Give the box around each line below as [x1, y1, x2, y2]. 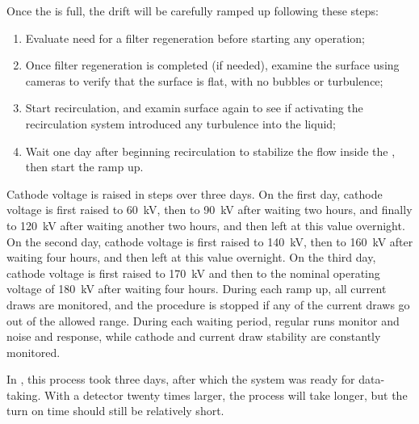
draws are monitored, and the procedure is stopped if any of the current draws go [6, 296, 410, 313]
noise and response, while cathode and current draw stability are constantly [6, 328, 381, 345]
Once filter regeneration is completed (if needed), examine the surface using [25, 57, 400, 73]
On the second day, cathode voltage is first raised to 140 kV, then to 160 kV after [6, 233, 413, 250]
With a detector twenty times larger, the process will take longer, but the [44, 386, 408, 403]
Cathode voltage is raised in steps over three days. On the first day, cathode [6, 185, 383, 202]
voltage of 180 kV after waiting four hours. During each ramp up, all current [6, 280, 387, 297]
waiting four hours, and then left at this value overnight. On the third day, [6, 249, 376, 266]
